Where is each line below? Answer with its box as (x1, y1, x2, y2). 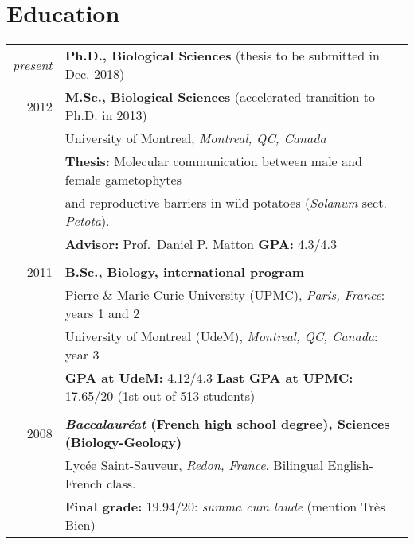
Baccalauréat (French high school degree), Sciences (64, 414, 390, 433)
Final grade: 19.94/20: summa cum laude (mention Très (64, 497, 385, 516)
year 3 (64, 345, 100, 364)
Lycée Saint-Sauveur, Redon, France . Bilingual (64, 456, 324, 475)
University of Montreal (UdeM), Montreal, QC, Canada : (64, 327, 378, 346)
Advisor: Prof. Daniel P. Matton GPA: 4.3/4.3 (64, 235, 338, 254)
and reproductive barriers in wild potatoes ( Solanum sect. (64, 193, 387, 212)
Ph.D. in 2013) (64, 106, 147, 125)
